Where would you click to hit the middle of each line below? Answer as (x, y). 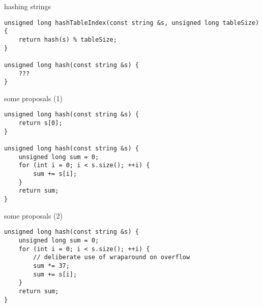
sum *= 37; (51, 266)
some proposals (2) (33, 215)
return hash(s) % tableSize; (68, 39)
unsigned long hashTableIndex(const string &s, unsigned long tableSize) (132, 23)
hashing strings (28, 6)
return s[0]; (40, 123)
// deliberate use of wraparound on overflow (112, 257)
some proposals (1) (33, 98)
